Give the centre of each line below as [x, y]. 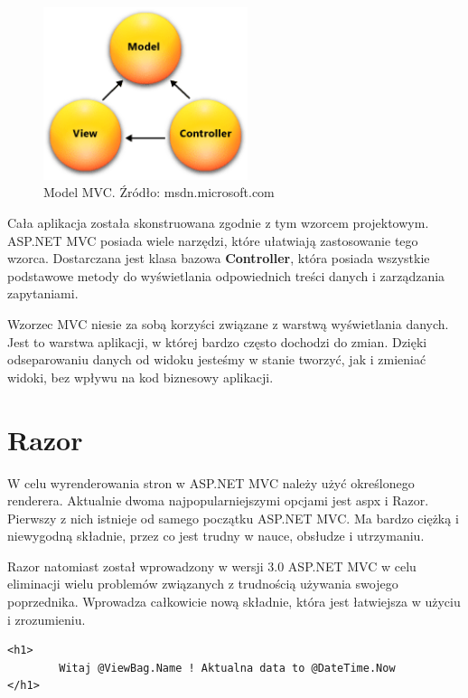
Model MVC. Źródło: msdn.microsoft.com [159, 192]
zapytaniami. [43, 293]
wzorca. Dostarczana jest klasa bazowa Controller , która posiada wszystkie [219, 258]
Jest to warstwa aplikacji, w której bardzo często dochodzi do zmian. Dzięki [217, 341]
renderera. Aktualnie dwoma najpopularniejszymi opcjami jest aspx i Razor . [218, 500]
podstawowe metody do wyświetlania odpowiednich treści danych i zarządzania [226, 275]
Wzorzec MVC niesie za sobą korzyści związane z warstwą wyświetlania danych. [228, 324]
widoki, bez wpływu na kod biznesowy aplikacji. [140, 377]
